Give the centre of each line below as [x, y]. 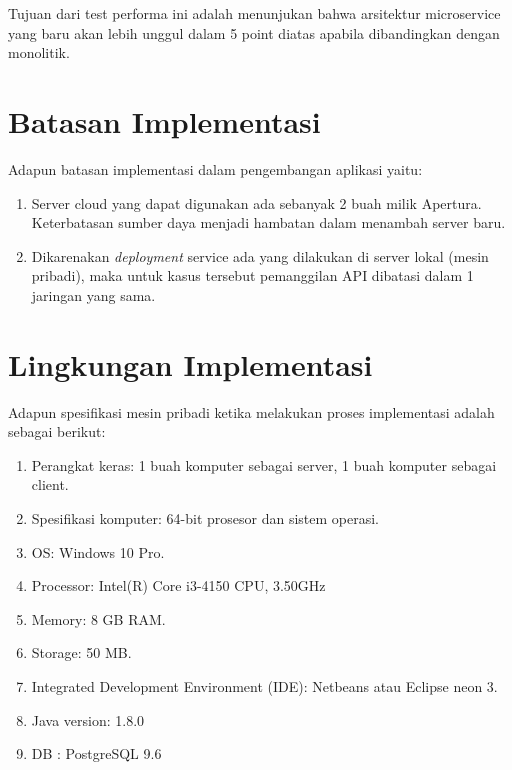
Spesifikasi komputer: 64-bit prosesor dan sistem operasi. [205, 517]
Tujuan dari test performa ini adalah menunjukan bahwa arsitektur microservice [254, 13]
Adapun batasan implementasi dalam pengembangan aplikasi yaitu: [215, 168]
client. [50, 484]
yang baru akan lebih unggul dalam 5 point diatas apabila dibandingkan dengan [254, 32]
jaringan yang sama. [93, 294]
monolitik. [39, 52]
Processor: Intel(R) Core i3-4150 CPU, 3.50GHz [178, 585]
